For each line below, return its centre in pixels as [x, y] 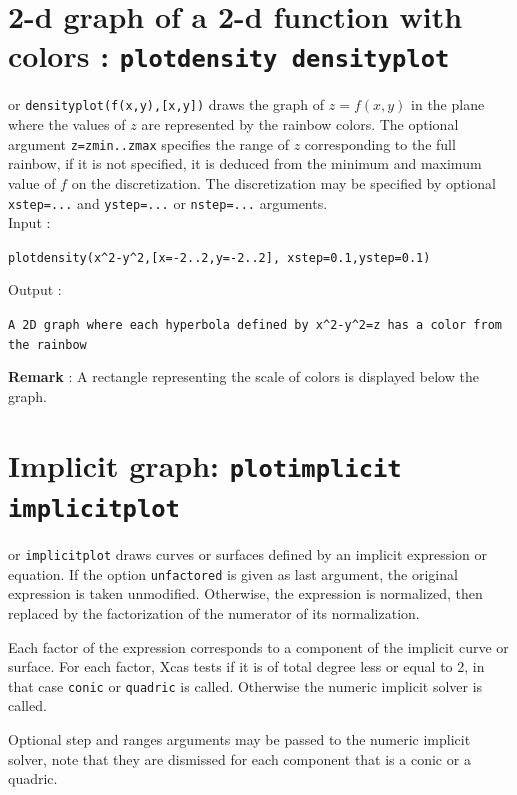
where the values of [67, 124]
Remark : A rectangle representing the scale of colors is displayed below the [243, 376]
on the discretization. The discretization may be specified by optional [283, 182]
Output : [35, 289]
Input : [29, 222]
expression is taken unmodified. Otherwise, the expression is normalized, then [245, 593]
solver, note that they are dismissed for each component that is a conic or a [239, 758]
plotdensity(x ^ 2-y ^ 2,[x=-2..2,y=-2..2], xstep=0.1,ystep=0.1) [219, 257]
